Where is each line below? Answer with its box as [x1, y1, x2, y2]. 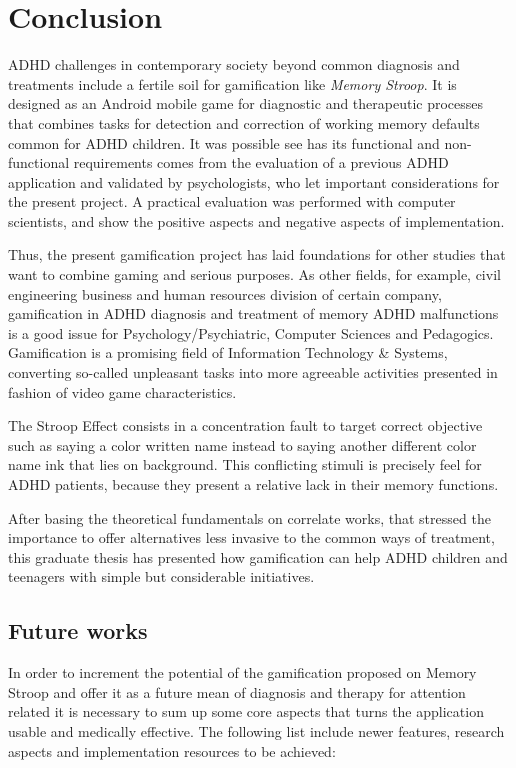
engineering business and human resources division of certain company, [8, 283, 442, 304]
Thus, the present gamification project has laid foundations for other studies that [8, 244, 506, 265]
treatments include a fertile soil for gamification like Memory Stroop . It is [8, 73, 457, 94]
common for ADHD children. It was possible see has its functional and [8, 132, 440, 153]
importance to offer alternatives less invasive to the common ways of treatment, [8, 527, 495, 548]
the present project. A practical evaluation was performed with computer [8, 191, 456, 212]
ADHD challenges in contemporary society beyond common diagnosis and [8, 54, 460, 75]
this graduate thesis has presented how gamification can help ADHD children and [8, 546, 508, 567]
